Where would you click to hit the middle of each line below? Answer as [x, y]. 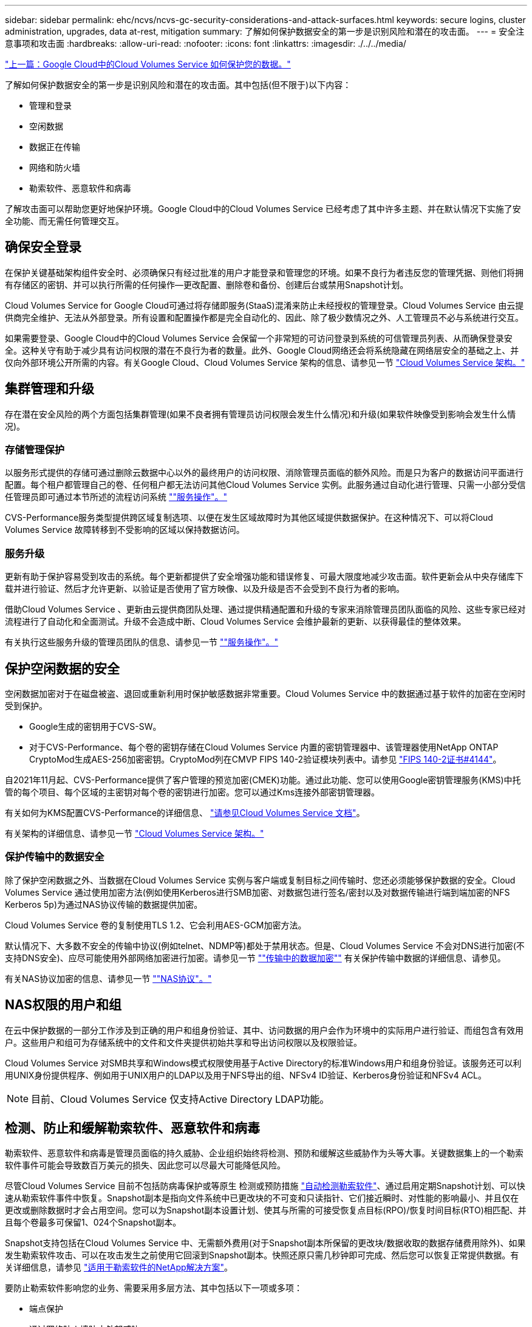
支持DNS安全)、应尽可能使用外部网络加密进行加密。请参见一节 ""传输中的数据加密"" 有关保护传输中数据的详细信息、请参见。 [255, 958]
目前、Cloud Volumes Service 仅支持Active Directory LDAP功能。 [180, 1099]
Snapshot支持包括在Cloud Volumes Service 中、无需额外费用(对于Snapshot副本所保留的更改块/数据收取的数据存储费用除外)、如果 [265, 1243]
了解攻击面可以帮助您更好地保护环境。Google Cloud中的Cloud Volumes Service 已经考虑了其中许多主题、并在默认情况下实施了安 [263, 209]
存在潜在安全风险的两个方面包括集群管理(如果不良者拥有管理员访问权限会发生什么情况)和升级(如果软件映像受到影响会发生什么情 [261, 414]
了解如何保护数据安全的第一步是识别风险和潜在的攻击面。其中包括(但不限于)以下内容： [178, 85]
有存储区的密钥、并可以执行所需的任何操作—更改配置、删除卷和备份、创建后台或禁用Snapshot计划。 [207, 284]
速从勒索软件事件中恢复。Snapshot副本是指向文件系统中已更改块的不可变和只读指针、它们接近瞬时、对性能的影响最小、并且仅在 [262, 1198]
